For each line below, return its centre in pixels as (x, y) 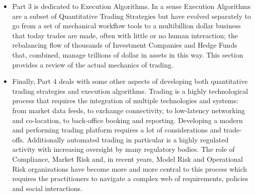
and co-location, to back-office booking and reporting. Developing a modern (127, 120)
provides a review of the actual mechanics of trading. (93, 64)
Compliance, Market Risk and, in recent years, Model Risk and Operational (127, 159)
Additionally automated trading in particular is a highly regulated (128, 139)
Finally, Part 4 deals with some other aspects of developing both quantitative (130, 81)
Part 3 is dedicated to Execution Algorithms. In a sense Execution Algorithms (131, 6)
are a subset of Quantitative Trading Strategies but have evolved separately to (131, 16)
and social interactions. (47, 188)
